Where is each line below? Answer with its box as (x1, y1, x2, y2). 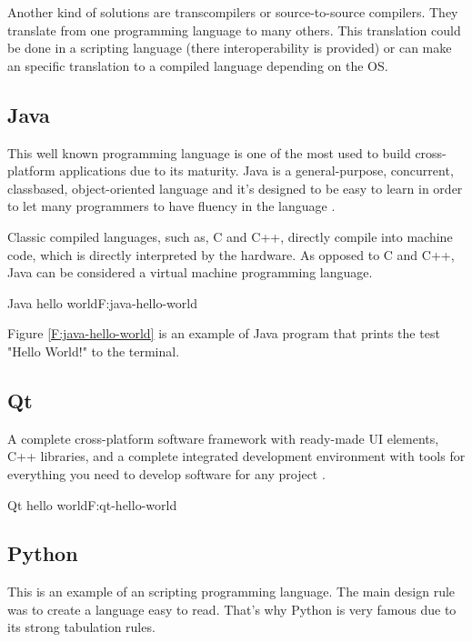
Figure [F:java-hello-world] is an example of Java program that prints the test (7, 324, 440, 343)
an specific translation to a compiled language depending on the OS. (7, 55, 388, 75)
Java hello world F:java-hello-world (7, 293, 197, 312)
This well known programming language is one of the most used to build (7, 143, 411, 162)
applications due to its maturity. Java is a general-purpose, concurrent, (59, 161, 454, 180)
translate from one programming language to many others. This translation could (7, 20, 461, 39)
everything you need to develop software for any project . (7, 464, 326, 483)
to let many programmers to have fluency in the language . (7, 196, 336, 216)
